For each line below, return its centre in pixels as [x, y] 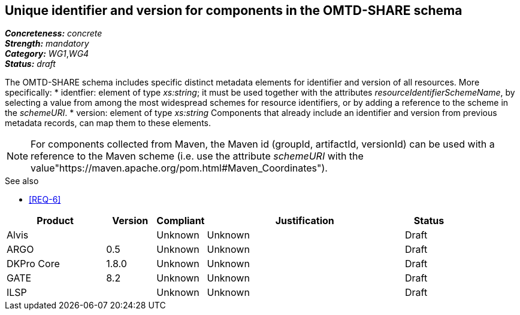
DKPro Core [33, 264]
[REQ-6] [45, 200]
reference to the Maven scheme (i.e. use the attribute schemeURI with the [197, 156]
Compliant [181, 221]
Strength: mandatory [47, 44]
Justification [305, 221]
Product [55, 221]
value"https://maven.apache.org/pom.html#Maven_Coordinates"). [179, 168]
